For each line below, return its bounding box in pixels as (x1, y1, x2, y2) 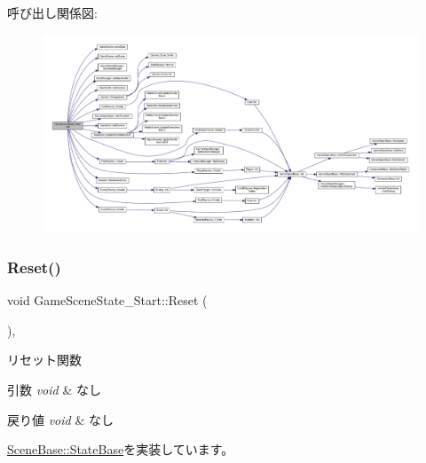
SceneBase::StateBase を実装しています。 (7, 440, 234, 459)
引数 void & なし (7, 380, 101, 398)
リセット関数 (7, 350, 82, 369)
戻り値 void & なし (7, 410, 114, 428)
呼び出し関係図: (7, 4, 98, 21)
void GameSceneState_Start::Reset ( (7, 291, 208, 310)
